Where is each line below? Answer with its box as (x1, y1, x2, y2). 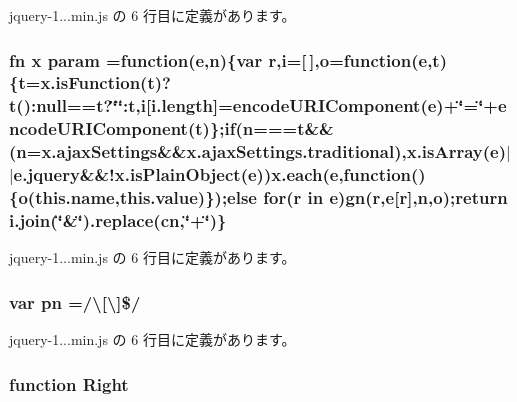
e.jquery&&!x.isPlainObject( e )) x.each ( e (13, 162, 339, 187)
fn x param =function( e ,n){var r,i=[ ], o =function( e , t (9, 47, 440, 72)
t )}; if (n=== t (195, 116, 305, 141)
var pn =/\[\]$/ (9, 289, 141, 314)
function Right (9, 371, 129, 396)
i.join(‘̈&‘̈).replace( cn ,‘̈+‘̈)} (9, 208, 227, 233)
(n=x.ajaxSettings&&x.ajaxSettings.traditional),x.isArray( (9, 139, 491, 164)
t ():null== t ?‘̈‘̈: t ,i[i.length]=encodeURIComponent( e (9, 93, 437, 118)
